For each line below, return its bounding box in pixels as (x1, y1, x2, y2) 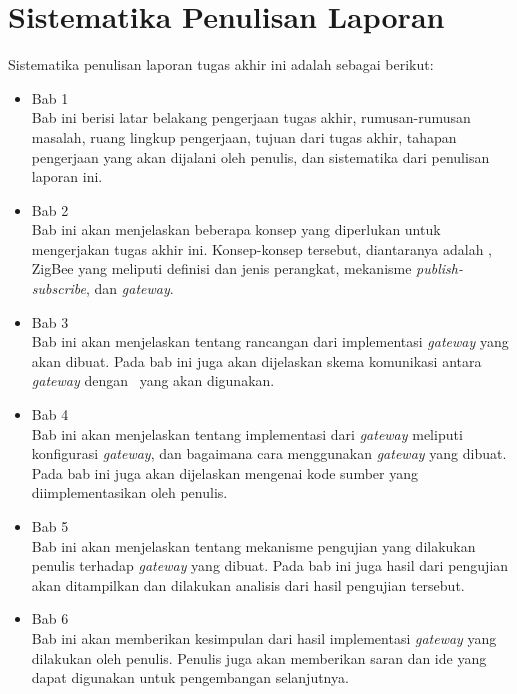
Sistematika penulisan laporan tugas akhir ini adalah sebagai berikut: (8, 54, 434, 75)
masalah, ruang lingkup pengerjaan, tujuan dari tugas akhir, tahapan (31, 126, 457, 147)
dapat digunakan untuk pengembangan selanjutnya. (31, 667, 349, 688)
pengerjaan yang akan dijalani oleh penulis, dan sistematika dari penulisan (31, 146, 490, 167)
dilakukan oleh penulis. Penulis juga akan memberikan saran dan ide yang (31, 647, 487, 668)
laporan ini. (31, 166, 103, 187)
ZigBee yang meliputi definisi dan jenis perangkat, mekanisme (31, 258, 412, 279)
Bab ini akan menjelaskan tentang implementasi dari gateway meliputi (31, 423, 463, 444)
